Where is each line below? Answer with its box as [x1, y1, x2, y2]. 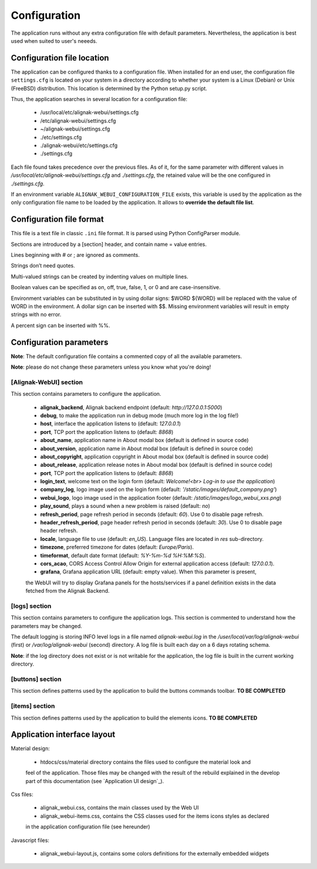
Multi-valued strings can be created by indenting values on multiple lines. [11, 273, 188, 280]
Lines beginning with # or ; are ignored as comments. [11, 252, 140, 258]
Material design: [11, 745, 50, 752]
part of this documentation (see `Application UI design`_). [25, 777, 164, 784]
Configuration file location [11, 53, 109, 63]
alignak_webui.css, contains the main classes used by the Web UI [40, 804, 199, 811]
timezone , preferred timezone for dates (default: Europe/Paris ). [40, 544, 194, 551]
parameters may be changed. [11, 622, 82, 629]
